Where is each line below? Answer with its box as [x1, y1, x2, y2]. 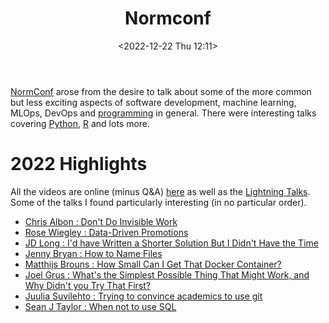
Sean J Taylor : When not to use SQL [24, 300, 177, 312]
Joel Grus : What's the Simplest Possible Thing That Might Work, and [24, 268, 310, 281]
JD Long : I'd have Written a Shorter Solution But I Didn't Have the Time [24, 237, 319, 249]
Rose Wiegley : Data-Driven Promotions [24, 226, 189, 238]
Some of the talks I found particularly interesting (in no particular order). [10, 196, 307, 208]
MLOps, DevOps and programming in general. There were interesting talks [10, 107, 317, 119]
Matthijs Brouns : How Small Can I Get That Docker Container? [24, 258, 282, 270]
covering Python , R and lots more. [10, 117, 151, 129]
